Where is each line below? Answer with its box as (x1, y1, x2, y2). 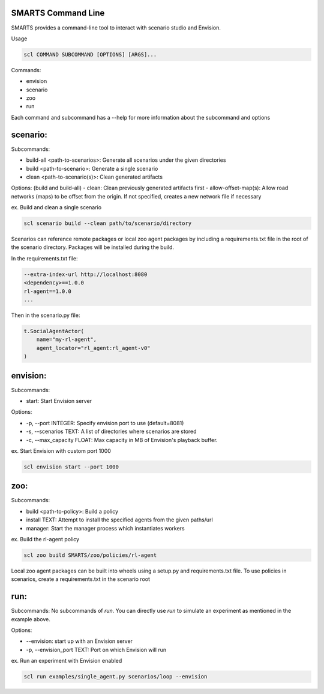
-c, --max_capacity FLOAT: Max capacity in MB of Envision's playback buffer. (26, 436, 218, 443)
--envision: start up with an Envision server (26, 637, 133, 645)
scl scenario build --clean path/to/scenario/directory (23, 220, 192, 227)
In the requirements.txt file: (11, 254, 78, 262)
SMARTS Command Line (11, 8, 105, 18)
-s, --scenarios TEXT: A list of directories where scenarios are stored (26, 428, 197, 435)
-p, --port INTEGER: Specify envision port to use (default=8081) (26, 419, 184, 426)
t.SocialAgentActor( (23, 328, 84, 334)
